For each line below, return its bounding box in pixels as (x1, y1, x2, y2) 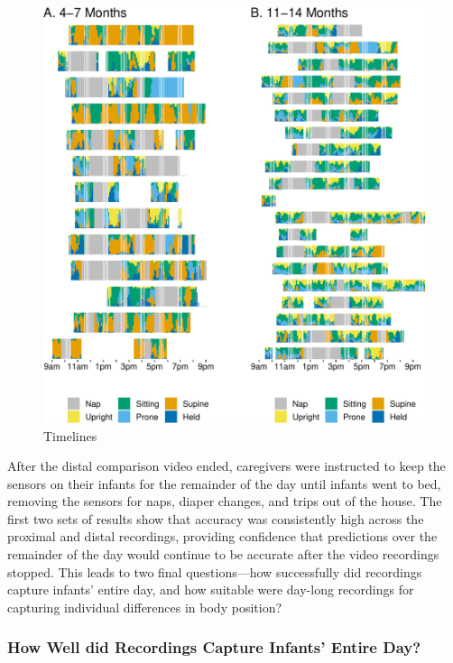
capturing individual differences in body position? (7, 597, 282, 616)
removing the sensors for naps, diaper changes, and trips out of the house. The (7, 492, 442, 511)
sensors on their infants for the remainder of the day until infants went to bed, (7, 474, 441, 493)
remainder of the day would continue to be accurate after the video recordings (7, 545, 439, 564)
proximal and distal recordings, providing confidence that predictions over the (7, 527, 438, 546)
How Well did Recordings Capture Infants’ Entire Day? (7, 636, 421, 658)
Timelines (43, 426, 97, 445)
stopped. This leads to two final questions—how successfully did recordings (7, 562, 422, 581)
